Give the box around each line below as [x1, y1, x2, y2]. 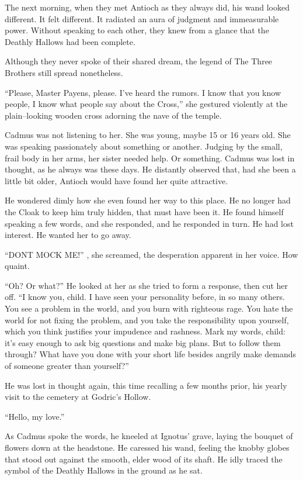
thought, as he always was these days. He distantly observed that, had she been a [5, 163, 296, 175]
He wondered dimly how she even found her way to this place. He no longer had [5, 194, 291, 206]
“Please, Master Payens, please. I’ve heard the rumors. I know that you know [5, 86, 281, 98]
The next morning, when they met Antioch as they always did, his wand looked [5, 1, 290, 13]
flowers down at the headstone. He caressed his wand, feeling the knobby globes [5, 441, 290, 453]
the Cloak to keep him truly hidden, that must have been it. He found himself [5, 205, 284, 217]
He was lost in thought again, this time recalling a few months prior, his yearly [5, 379, 287, 391]
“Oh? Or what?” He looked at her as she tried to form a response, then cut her [5, 279, 288, 291]
